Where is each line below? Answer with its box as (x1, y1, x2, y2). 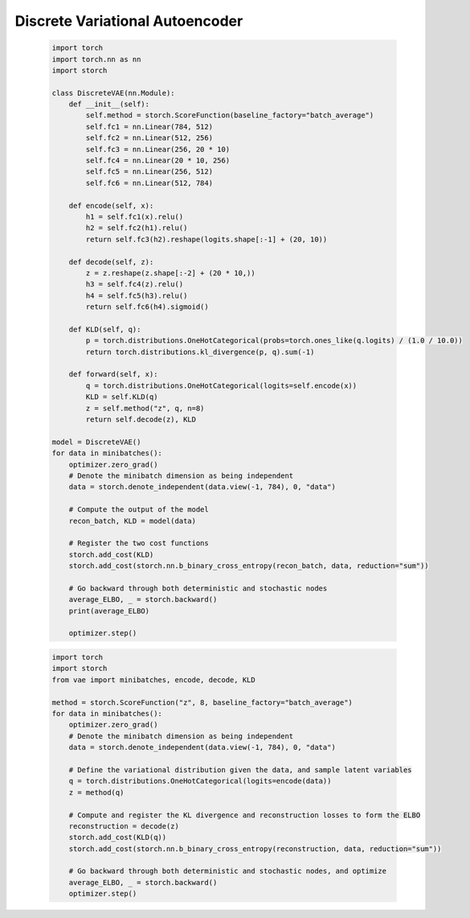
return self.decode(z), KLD (85, 415, 197, 424)
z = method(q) (68, 788, 125, 797)
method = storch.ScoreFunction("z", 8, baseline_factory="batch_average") (51, 698, 354, 707)
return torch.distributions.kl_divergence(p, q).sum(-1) (85, 347, 315, 356)
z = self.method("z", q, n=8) (85, 403, 205, 413)
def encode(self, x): (68, 201, 154, 210)
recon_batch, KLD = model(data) (68, 516, 197, 525)
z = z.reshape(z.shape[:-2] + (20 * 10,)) (85, 268, 256, 278)
